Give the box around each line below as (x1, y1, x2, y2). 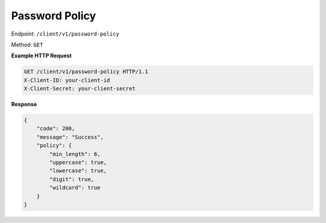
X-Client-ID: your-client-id (24, 77, 110, 84)
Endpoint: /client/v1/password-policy (11, 30, 120, 37)
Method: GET (11, 41, 43, 48)
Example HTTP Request (11, 52, 72, 60)
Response (11, 101, 37, 108)
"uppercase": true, (49, 159, 107, 166)
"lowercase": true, (49, 168, 107, 174)
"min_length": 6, (49, 151, 101, 157)
